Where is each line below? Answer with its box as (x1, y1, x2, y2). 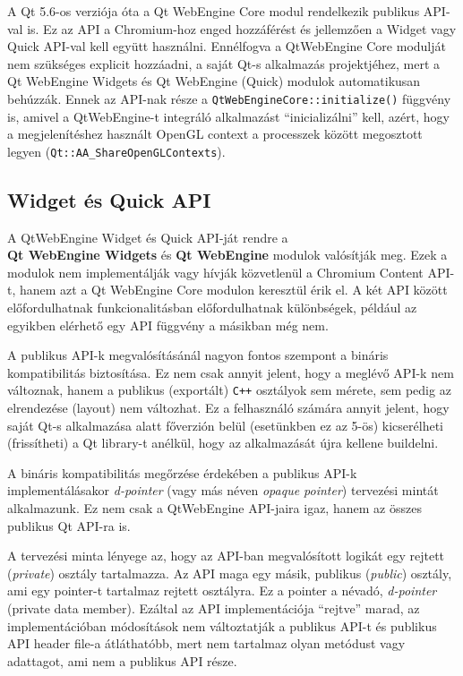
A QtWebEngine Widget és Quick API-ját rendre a (7, 227, 288, 246)
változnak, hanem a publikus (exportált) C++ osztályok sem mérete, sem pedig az (7, 381, 451, 399)
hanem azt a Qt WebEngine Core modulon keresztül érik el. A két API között (19, 280, 448, 299)
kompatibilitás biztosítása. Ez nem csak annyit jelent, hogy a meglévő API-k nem (7, 363, 454, 381)
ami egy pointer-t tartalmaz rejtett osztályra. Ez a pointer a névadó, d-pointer (7, 581, 437, 600)
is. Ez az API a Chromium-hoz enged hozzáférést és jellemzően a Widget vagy (27, 19, 457, 38)
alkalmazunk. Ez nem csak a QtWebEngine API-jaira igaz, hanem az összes (7, 499, 422, 518)
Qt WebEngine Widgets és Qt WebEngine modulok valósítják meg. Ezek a (7, 245, 448, 264)
